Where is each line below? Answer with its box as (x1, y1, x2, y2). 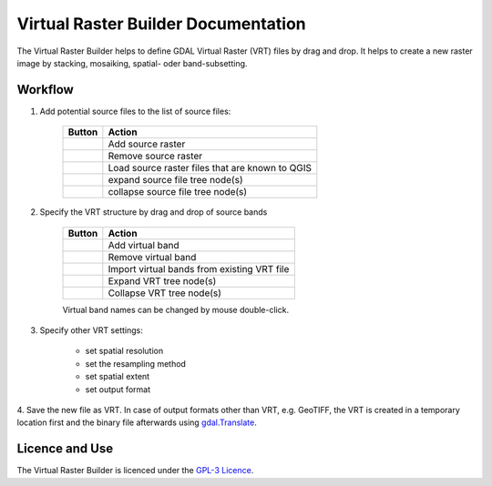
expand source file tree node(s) (108, 174, 243, 187)
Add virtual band (108, 238, 179, 251)
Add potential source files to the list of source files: (39, 106, 231, 116)
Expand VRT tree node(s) (108, 274, 217, 287)
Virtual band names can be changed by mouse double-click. (62, 304, 290, 315)
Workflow (16, 82, 75, 97)
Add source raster (108, 137, 186, 150)
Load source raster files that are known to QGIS (108, 162, 313, 175)
